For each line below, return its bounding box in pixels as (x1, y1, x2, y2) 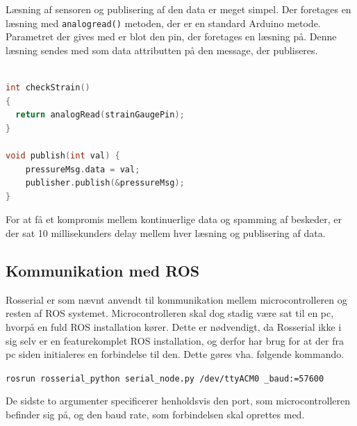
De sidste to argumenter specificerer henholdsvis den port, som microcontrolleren (6, 393, 351, 408)
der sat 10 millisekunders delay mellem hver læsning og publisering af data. (6, 225, 326, 240)
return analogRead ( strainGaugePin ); (15, 110, 185, 120)
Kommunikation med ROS (6, 259, 200, 281)
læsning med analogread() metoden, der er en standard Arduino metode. (6, 15, 321, 30)
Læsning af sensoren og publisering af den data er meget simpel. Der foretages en (6, 2, 351, 16)
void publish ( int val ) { (6, 151, 120, 161)
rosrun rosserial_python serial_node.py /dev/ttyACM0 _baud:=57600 (6, 373, 324, 384)
